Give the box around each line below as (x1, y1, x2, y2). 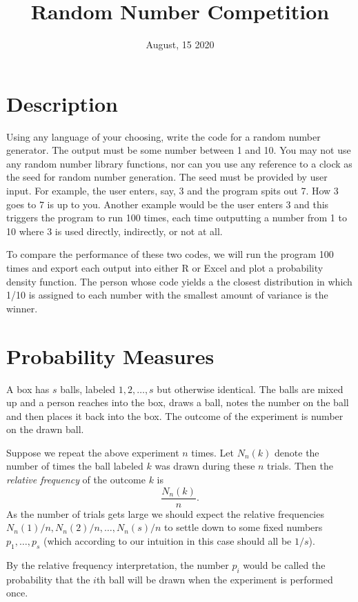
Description (6, 89, 119, 117)
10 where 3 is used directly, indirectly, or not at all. (6, 223, 223, 238)
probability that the (6, 572, 90, 586)
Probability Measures (6, 341, 215, 370)
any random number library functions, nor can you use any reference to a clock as (6, 156, 352, 170)
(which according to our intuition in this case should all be (43, 533, 292, 548)
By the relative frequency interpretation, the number (6, 557, 229, 572)
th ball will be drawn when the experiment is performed (96, 572, 333, 586)
